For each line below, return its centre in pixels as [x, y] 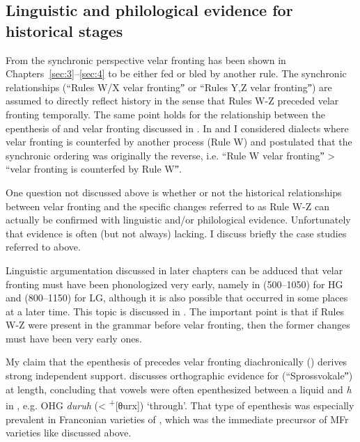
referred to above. [43, 247]
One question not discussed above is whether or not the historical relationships [174, 192]
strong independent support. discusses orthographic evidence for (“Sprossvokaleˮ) [179, 376]
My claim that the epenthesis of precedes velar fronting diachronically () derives [177, 362]
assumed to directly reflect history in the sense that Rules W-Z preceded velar [172, 101]
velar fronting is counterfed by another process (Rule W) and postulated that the [179, 142]
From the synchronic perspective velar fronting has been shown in [146, 60]
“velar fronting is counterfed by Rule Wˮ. [94, 169]
